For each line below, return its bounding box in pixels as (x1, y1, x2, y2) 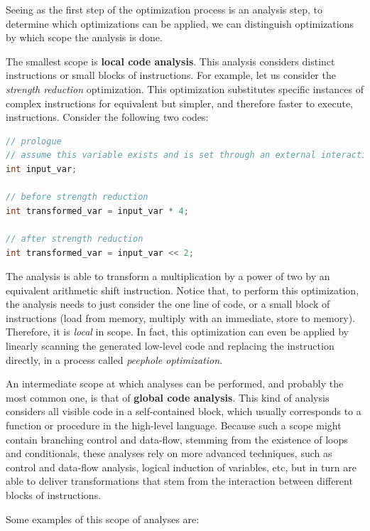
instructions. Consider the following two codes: (6, 109, 209, 124)
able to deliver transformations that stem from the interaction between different (6, 473, 353, 488)
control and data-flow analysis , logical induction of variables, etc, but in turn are (6, 459, 357, 474)
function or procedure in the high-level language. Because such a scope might (6, 418, 342, 433)
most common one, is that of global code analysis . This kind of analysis (6, 390, 330, 404)
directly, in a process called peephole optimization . (6, 352, 223, 367)
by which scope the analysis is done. (6, 30, 163, 45)
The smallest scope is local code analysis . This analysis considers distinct (6, 53, 335, 68)
